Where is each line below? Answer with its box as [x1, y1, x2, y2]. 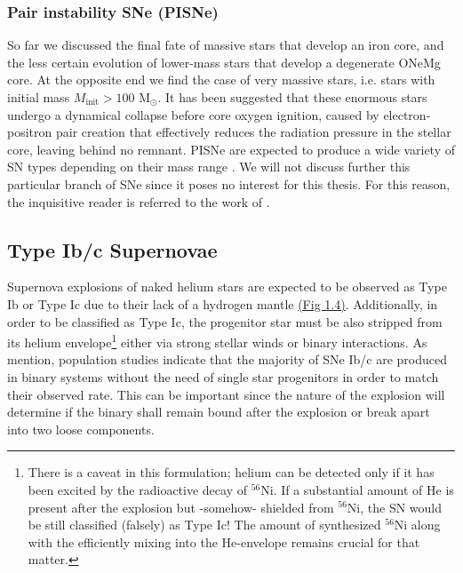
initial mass [7, 88, 70, 106]
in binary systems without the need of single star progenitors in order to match [7, 367, 439, 386]
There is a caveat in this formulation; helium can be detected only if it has [28, 463, 435, 481]
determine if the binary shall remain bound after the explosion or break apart [7, 402, 430, 421]
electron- [383, 105, 431, 123]
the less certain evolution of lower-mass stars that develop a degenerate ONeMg [7, 52, 441, 71]
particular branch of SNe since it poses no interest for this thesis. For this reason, [7, 174, 451, 193]
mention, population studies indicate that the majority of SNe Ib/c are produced [7, 350, 447, 369]
